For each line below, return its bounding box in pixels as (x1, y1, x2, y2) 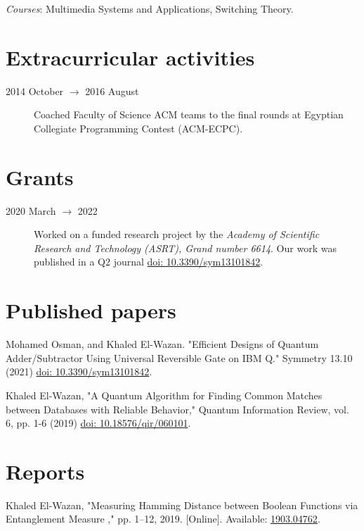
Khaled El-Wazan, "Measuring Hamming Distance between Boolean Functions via (6, 497, 358, 512)
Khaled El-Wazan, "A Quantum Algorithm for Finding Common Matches (6, 387, 323, 402)
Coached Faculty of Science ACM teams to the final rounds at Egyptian (34, 107, 344, 122)
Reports (6, 456, 85, 485)
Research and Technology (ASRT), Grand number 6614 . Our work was (34, 240, 337, 255)
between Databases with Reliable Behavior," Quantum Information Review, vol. (6, 401, 349, 416)
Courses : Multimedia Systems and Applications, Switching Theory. (6, 1, 294, 15)
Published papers (6, 296, 176, 325)
